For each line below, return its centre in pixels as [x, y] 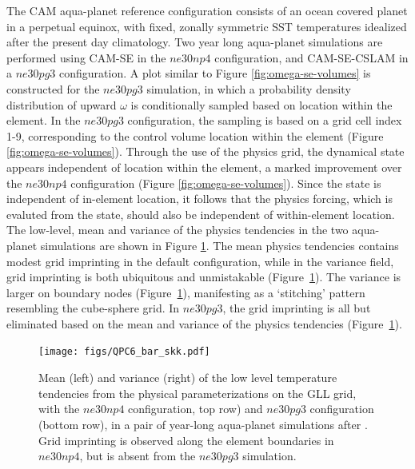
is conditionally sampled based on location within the [261, 104]
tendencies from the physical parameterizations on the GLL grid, [198, 393]
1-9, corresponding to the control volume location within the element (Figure [195, 135]
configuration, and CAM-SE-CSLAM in [311, 57]
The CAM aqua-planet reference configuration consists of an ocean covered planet [207, 10]
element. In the [44, 120]
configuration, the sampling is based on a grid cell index [265, 120]
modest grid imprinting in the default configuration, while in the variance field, [200, 261]
